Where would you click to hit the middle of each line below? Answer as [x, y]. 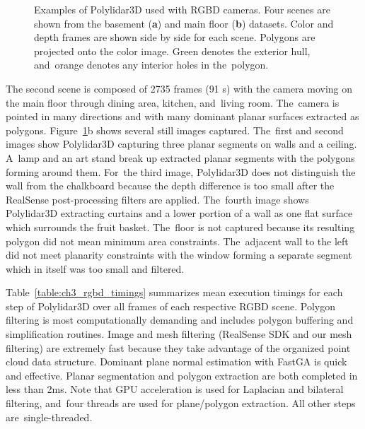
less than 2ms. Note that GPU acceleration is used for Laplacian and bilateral [175, 389]
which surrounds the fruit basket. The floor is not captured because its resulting [180, 227]
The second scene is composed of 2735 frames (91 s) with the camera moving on [179, 88]
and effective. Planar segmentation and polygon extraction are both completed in [182, 375]
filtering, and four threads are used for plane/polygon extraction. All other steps [181, 403]
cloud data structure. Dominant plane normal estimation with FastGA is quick [176, 362]
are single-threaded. [49, 417]
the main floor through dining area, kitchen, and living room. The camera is [173, 102]
